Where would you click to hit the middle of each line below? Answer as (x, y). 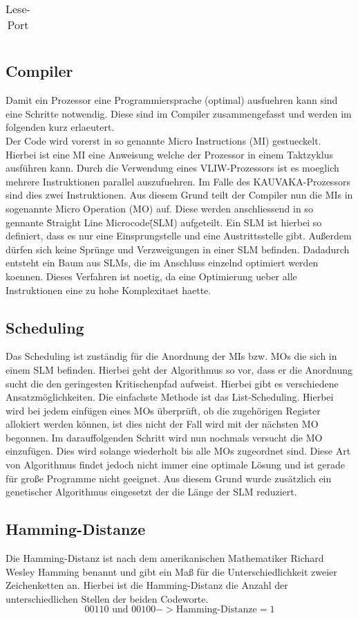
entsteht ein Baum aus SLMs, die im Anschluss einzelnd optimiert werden (162, 263)
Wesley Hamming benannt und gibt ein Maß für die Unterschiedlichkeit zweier (171, 571)
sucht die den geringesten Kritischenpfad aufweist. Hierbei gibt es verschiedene (172, 383)
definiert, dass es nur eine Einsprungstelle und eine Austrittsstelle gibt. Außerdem (179, 236)
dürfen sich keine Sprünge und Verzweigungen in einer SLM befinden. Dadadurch (178, 249)
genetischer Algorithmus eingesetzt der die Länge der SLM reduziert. (151, 492)
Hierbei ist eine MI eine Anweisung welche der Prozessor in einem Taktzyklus (169, 154)
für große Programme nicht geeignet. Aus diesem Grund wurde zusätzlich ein (169, 478)
